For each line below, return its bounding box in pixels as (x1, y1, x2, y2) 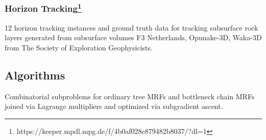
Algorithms (5, 67, 65, 82)
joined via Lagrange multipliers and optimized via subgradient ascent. (5, 101, 223, 111)
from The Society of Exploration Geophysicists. (5, 42, 153, 52)
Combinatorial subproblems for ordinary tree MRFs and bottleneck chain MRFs (5, 91, 255, 101)
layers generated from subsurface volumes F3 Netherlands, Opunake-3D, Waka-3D (5, 32, 262, 43)
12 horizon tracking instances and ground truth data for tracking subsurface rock (5, 22, 258, 33)
